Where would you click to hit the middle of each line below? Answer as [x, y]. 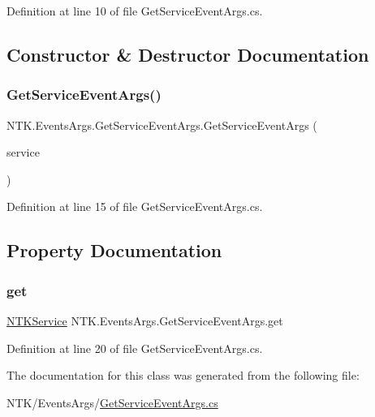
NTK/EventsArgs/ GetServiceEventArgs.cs [112, 402]
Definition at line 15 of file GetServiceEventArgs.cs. [135, 206]
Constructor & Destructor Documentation [188, 54]
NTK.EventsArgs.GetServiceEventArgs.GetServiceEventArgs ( [162, 125]
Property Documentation [114, 250]
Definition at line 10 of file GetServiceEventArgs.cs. [135, 11]
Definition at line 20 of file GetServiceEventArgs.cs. [135, 348]
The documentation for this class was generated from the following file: [183, 375]
